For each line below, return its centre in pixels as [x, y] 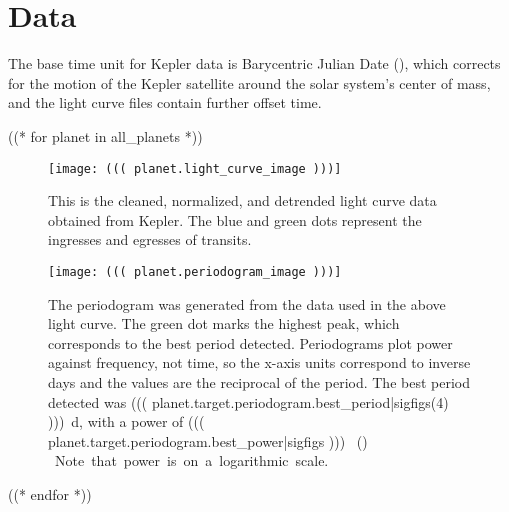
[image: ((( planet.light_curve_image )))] [195, 168]
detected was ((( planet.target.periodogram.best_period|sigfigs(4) [248, 401]
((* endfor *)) [50, 493]
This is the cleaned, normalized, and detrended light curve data [242, 200]
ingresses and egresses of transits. [150, 239]
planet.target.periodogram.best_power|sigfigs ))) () [208, 440]
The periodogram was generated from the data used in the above [247, 303]
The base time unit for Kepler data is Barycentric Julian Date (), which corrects [254, 63]
